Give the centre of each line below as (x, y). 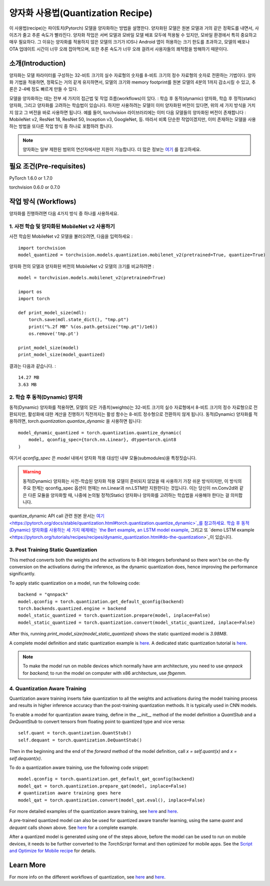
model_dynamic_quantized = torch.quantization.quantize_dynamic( (100, 432)
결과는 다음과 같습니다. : (32, 366)
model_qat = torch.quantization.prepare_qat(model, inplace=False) (102, 786)
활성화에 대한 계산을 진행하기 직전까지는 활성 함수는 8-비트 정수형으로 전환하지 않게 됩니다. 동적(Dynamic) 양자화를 (140, 414)
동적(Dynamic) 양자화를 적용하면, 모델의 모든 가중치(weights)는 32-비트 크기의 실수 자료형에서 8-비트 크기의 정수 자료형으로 (131, 407)
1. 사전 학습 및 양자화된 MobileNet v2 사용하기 (62, 227)
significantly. (22, 574)
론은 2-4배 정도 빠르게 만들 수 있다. (44, 89)
